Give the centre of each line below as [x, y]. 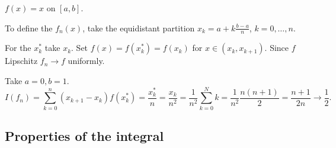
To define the [29, 28]
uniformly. [86, 61]
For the [18, 48]
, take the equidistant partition [139, 28]
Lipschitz [21, 61]
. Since [277, 48]
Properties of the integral [84, 136]
